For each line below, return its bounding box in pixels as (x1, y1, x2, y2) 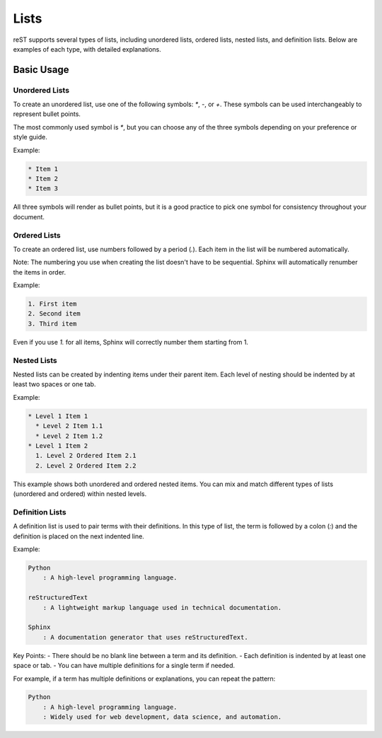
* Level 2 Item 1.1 (35, 422, 103, 430)
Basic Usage (13, 64, 69, 76)
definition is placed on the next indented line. (13, 531, 144, 541)
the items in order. (13, 267, 66, 276)
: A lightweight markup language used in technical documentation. (42, 604, 282, 611)
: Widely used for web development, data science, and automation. (42, 713, 282, 721)
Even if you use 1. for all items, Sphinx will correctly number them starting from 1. (13, 338, 249, 346)
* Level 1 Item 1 (28, 412, 88, 420)
